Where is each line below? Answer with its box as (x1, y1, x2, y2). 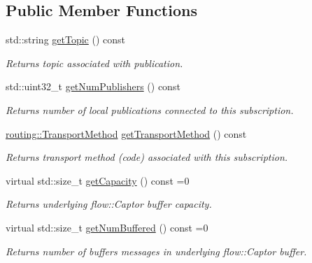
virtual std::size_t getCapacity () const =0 (6, 173, 190, 187)
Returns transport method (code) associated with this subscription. (6, 150, 288, 164)
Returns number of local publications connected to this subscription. (6, 102, 294, 117)
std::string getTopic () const (6, 32, 126, 47)
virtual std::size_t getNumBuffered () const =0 (6, 220, 208, 234)
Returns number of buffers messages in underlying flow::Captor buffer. (6, 243, 307, 258)
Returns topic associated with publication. (6, 55, 183, 70)
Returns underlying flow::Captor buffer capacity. (6, 197, 212, 211)
